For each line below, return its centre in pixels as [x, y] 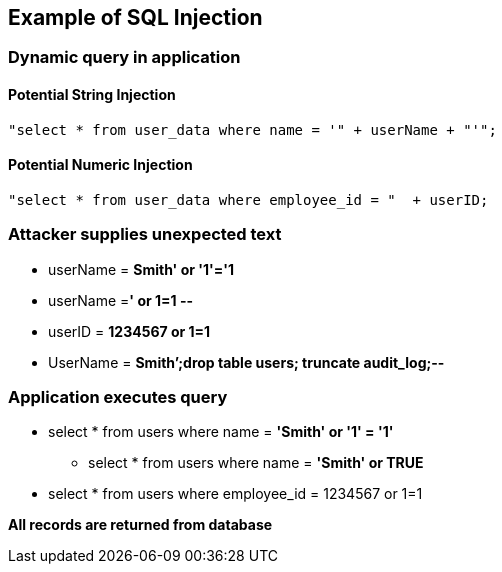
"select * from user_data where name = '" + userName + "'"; [252, 129]
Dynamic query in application [124, 57]
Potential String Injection [92, 95]
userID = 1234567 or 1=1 [129, 331]
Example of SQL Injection [135, 17]
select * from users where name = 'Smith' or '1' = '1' [221, 432]
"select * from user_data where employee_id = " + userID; [248, 199]
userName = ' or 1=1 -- [121, 300]
